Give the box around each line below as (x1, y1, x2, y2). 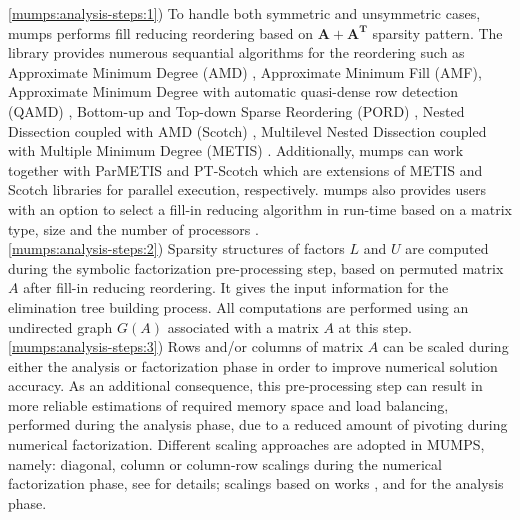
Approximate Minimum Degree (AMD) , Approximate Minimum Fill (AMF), (8, 61, 482, 82)
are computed (405, 238, 489, 259)
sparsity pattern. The (372, 22, 503, 43)
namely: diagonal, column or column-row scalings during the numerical (8, 453, 442, 474)
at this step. (338, 316, 412, 337)
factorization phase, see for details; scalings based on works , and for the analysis (8, 473, 504, 494)
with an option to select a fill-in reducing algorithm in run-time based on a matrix (8, 198, 512, 219)
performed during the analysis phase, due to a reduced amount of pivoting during (8, 414, 508, 435)
